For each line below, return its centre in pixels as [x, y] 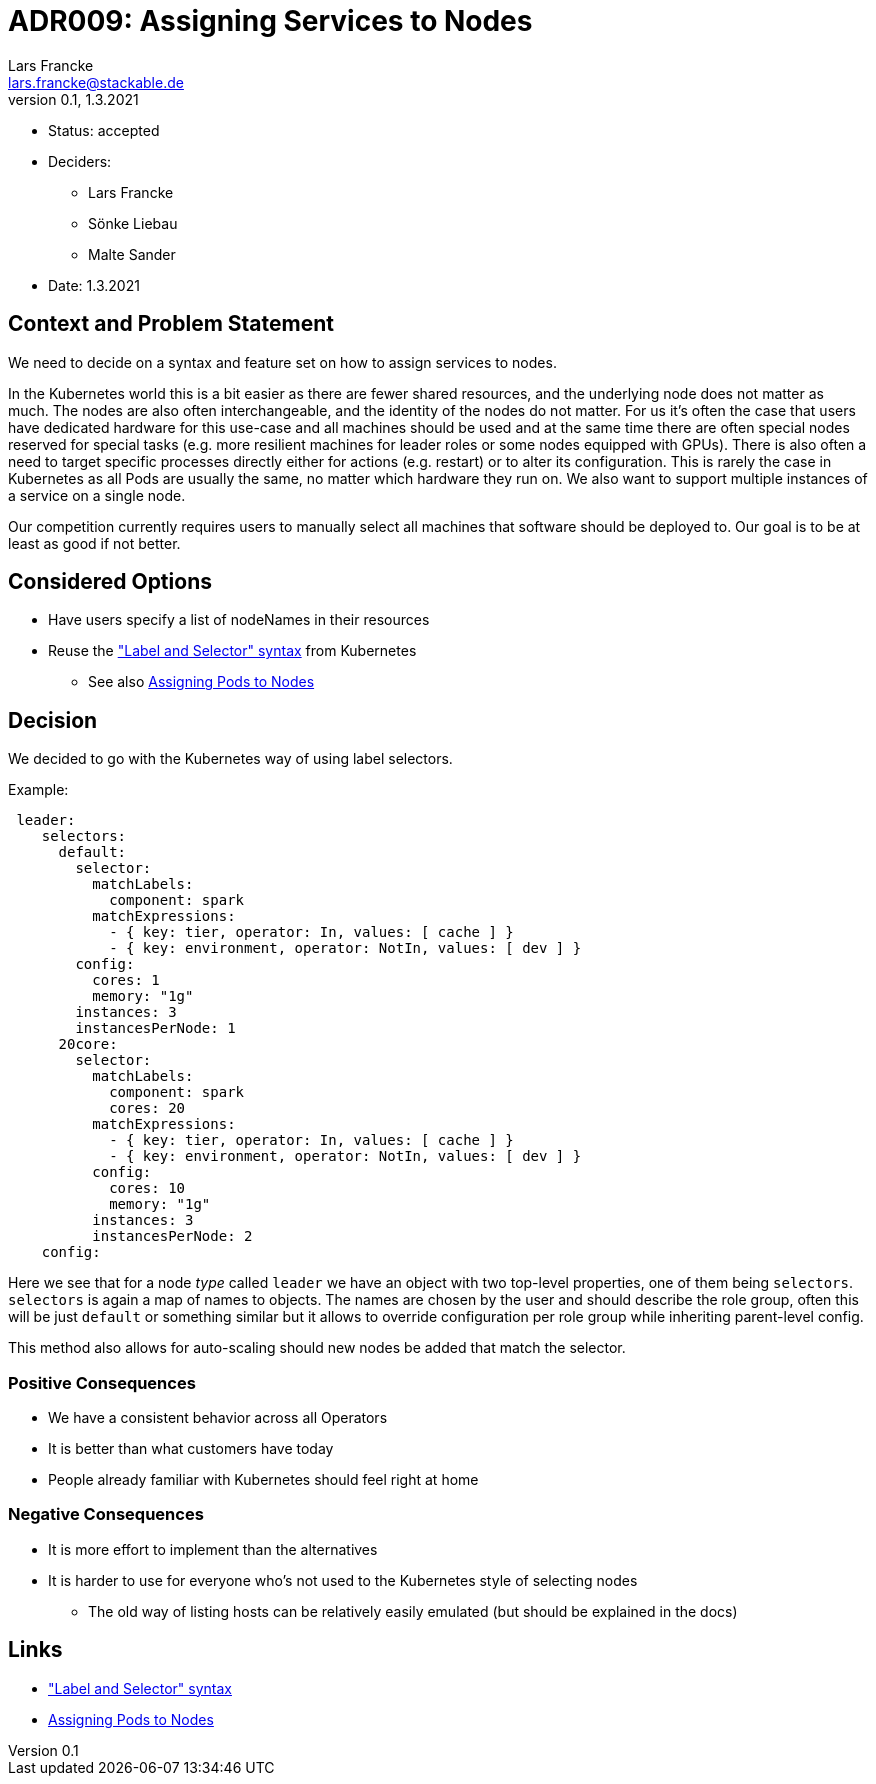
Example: [38, 790]
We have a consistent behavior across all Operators [218, 1418]
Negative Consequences [106, 1514]
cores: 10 [147, 1188]
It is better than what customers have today [191, 1449]
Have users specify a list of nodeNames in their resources [239, 620]
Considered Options [110, 582]
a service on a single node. [97, 495]
